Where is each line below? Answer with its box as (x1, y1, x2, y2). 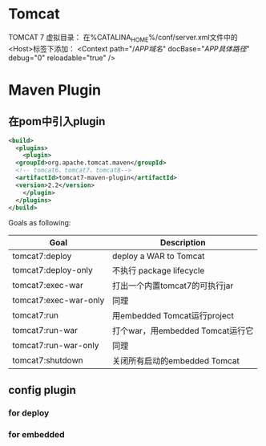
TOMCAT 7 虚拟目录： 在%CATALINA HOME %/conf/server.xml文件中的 (8, 32, 238, 44)
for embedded (8, 428, 66, 440)
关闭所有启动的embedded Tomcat (111, 355, 240, 367)
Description (159, 237, 206, 249)
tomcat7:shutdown (12, 355, 83, 366)
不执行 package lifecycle (111, 266, 205, 277)
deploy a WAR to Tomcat (111, 250, 205, 262)
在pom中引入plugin (8, 115, 106, 128)
